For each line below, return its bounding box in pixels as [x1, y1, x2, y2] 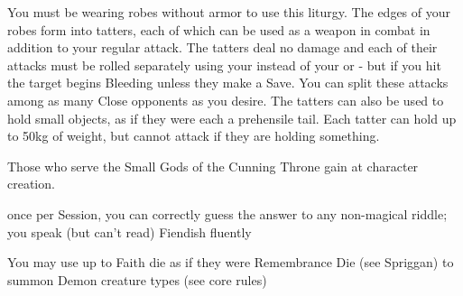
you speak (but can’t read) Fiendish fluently [7, 222, 252, 241]
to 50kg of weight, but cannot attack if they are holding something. [7, 126, 380, 145]
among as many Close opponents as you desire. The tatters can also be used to [7, 90, 444, 109]
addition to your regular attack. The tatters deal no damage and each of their [7, 38, 438, 57]
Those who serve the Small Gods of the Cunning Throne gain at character [7, 156, 419, 175]
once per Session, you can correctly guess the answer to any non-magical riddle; [7, 204, 448, 223]
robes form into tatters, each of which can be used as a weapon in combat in [7, 20, 431, 39]
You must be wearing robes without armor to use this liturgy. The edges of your [7, 3, 451, 21]
